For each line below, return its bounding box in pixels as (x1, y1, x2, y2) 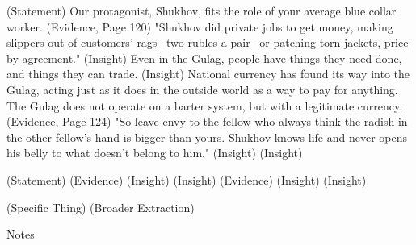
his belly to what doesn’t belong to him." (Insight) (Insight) (6, 144, 303, 161)
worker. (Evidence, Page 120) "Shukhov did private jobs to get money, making (6, 18, 393, 35)
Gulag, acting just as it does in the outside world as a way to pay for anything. (6, 81, 398, 98)
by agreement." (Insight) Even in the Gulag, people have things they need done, (6, 49, 402, 66)
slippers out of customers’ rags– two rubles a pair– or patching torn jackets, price (6, 34, 409, 51)
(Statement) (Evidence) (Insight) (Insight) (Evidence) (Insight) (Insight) (6, 171, 367, 188)
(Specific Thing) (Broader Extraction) (6, 198, 195, 215)
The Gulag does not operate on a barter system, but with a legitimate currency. (6, 97, 403, 114)
